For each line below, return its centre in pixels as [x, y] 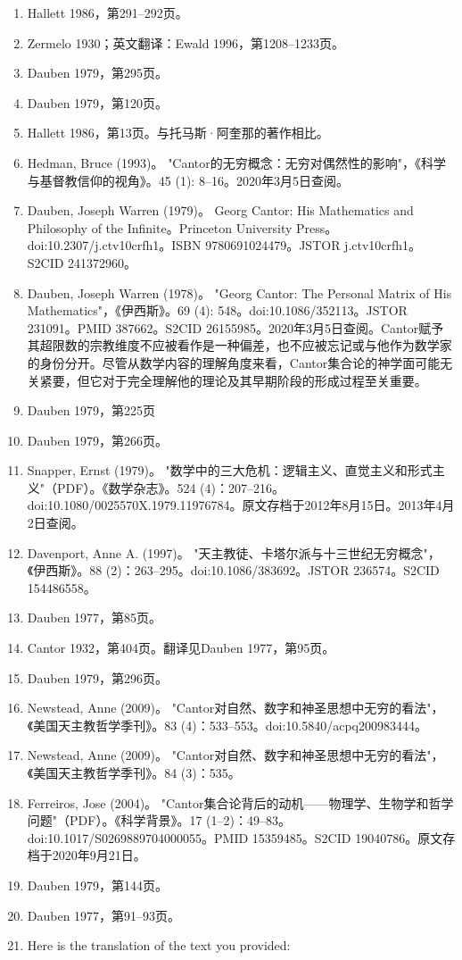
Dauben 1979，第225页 [91, 410]
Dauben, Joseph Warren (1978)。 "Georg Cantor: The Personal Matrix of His [239, 292]
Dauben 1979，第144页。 [98, 885]
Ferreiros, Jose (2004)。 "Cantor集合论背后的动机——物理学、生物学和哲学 [240, 802]
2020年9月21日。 [99, 855]
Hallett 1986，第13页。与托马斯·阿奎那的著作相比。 [178, 133]
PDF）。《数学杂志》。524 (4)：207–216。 [171, 487]
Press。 [317, 227]
